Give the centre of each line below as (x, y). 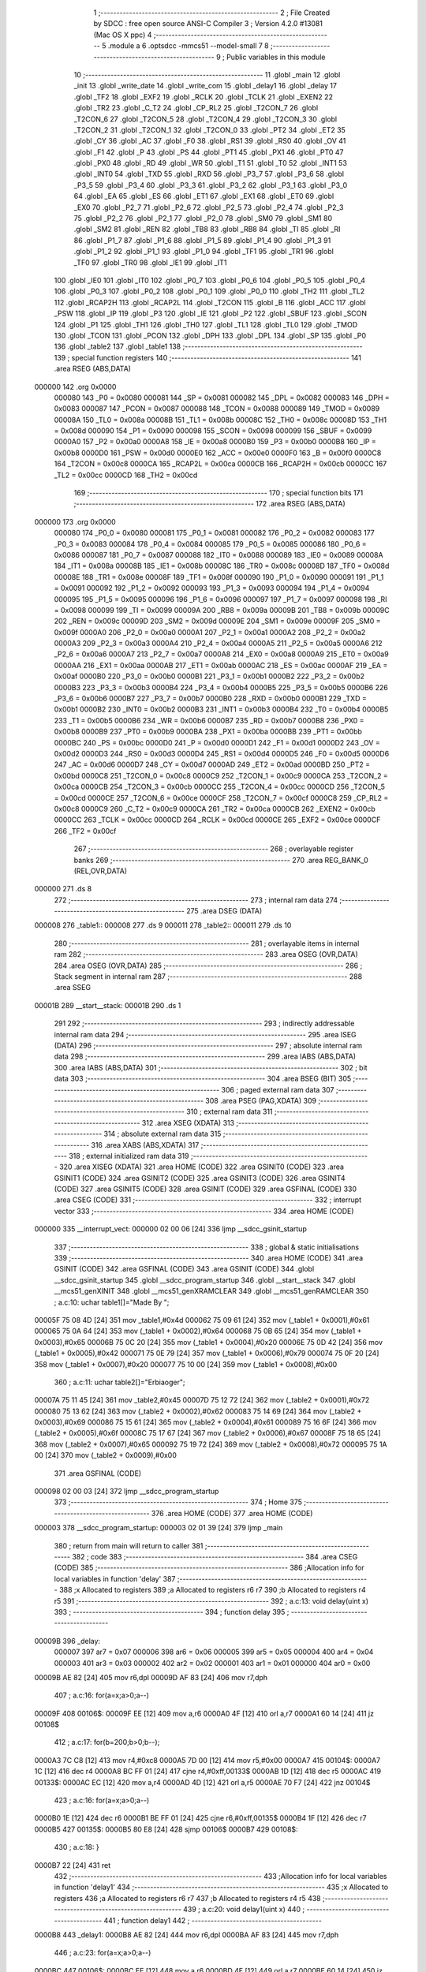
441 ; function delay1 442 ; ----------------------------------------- (213, 1920)
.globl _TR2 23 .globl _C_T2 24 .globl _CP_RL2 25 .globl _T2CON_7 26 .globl (196, 108)
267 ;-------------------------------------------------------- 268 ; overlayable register (214, 849)
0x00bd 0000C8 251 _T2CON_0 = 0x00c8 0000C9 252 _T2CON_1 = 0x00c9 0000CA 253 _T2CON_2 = (221, 775)
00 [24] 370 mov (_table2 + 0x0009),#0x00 (106, 1455)
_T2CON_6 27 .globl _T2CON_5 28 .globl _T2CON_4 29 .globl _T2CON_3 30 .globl (206, 119)
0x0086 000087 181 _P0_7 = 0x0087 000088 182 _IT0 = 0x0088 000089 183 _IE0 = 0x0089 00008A (219, 555)
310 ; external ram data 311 (229, 1111)
